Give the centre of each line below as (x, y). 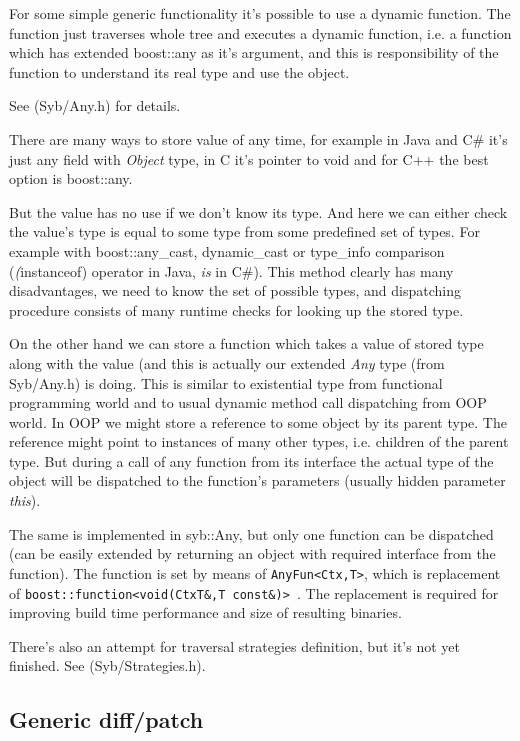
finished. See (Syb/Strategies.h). (107, 665)
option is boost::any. (71, 178)
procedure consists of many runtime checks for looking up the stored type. (236, 309)
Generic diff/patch (106, 719)
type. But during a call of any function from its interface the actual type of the (251, 460)
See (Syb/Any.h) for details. (95, 105)
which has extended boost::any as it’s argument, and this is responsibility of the (254, 52)
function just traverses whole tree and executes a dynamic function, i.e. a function (260, 32)
